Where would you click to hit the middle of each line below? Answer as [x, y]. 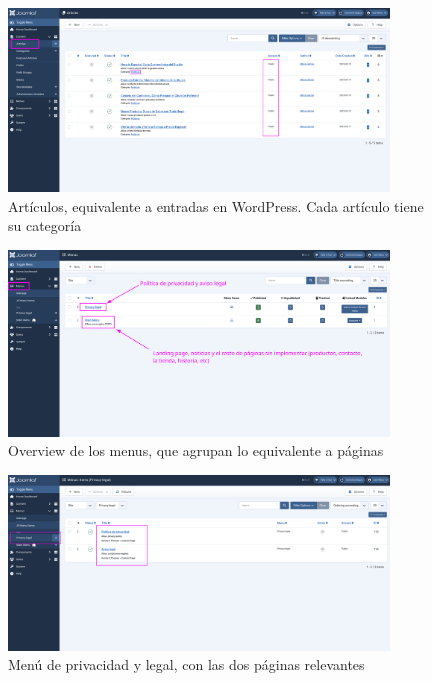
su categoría [45, 225]
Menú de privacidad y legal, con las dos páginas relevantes [186, 664]
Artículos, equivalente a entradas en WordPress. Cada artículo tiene [216, 205]
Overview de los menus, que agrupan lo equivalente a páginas [196, 450]
